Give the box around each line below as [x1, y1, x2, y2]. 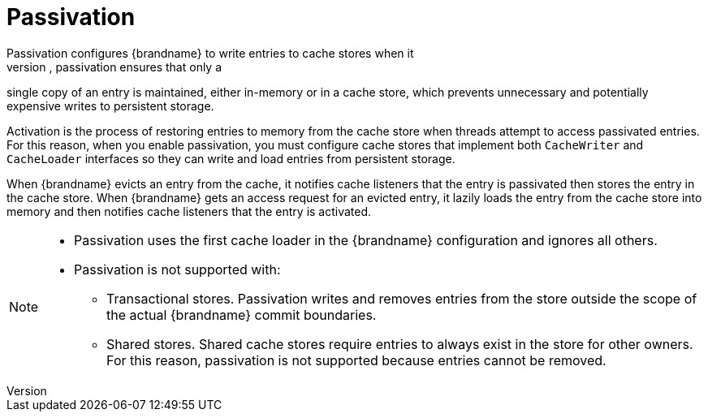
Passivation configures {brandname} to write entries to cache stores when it [6, 45, 414, 60]
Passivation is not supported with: [74, 261, 281, 278]
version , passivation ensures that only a [6, 59, 222, 74]
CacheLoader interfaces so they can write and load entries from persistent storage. [6, 151, 455, 166]
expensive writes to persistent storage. [6, 98, 214, 113]
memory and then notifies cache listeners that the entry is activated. [6, 204, 372, 218]
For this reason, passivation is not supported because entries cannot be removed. [106, 351, 607, 368]
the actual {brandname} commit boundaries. [106, 306, 377, 323]
